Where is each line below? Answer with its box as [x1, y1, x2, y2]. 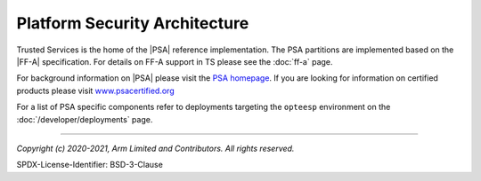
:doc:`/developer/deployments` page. [16, 114, 153, 124]
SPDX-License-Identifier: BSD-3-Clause [16, 160, 164, 170]
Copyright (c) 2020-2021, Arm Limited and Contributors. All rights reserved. [16, 143, 295, 153]
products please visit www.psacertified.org [16, 85, 175, 96]
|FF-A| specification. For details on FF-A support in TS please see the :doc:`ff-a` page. [16, 56, 333, 67]
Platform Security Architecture [16, 13, 249, 33]
